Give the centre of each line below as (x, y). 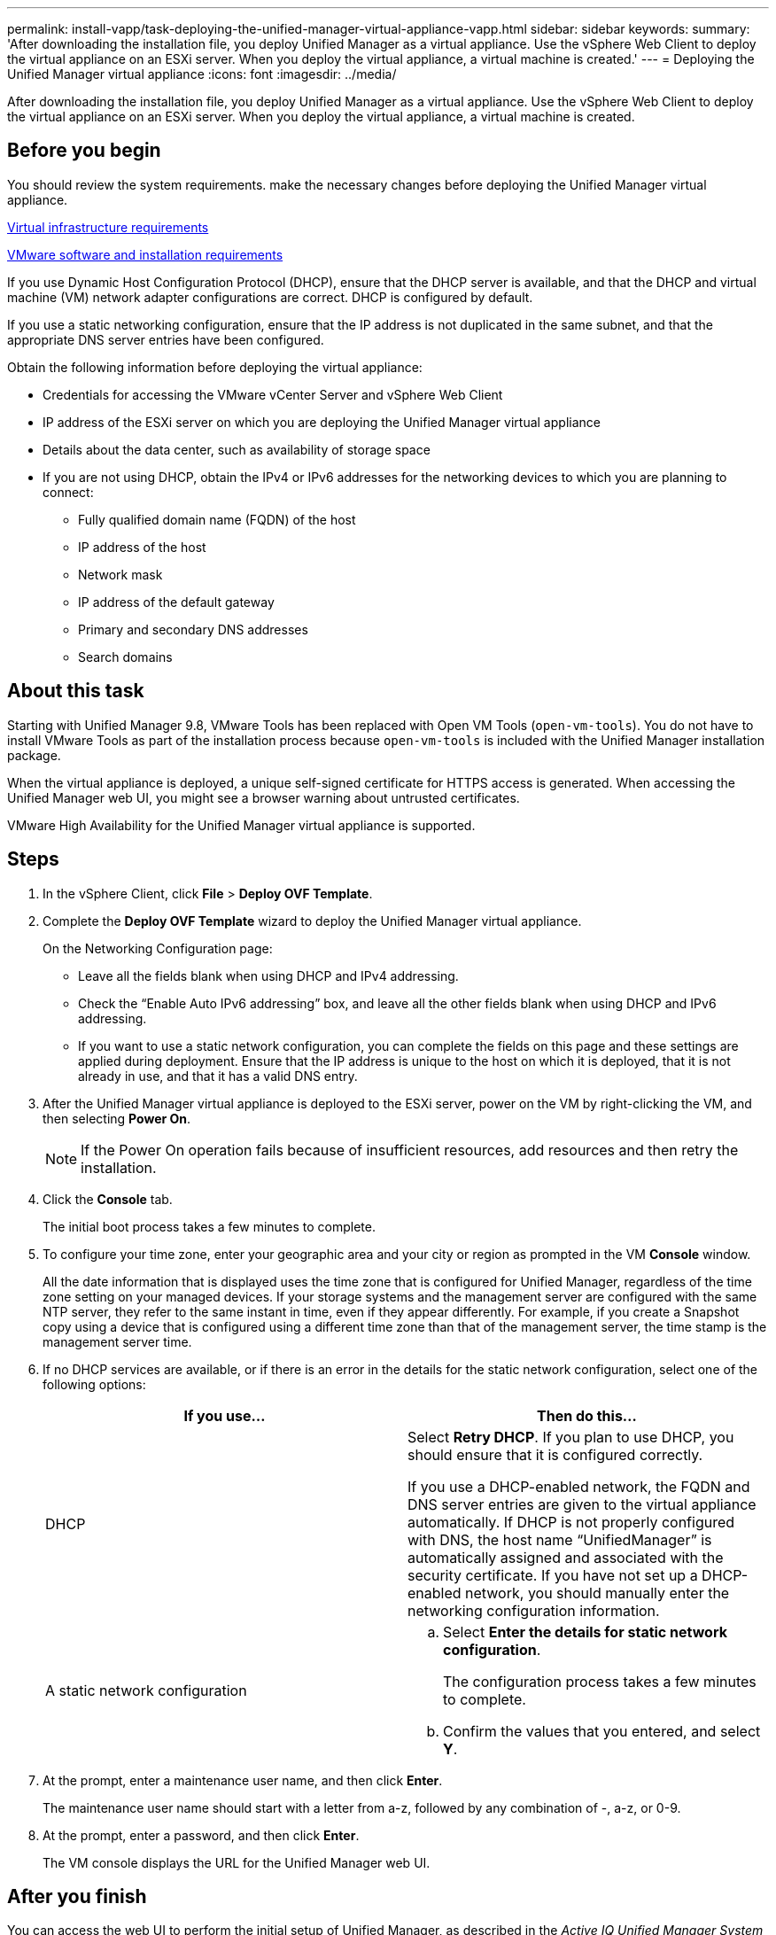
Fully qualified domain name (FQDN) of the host (217, 519)
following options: (94, 1384)
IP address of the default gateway (176, 602)
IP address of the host (142, 547)
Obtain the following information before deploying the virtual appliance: (215, 367)
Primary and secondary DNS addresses (193, 629)
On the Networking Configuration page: (158, 948)
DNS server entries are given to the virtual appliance (582, 1504)
